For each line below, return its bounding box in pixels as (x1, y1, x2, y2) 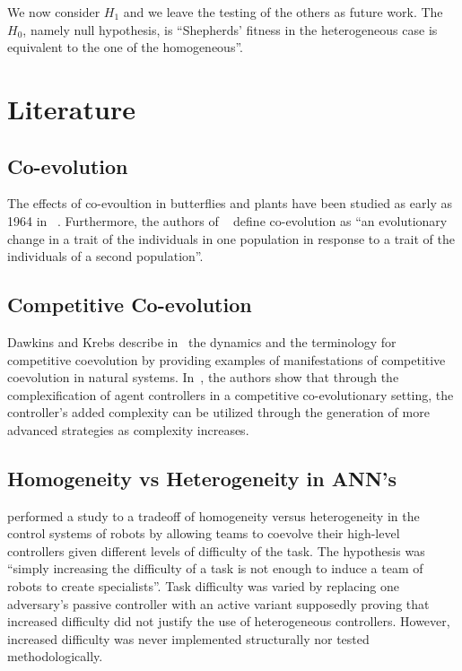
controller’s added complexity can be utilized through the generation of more (7, 403, 430, 422)
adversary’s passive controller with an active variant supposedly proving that (7, 594, 430, 613)
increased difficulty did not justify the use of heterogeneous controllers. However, (7, 612, 450, 631)
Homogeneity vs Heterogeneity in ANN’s (7, 464, 397, 492)
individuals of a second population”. (7, 247, 204, 266)
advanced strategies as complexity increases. (7, 420, 249, 439)
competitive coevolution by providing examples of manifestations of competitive (7, 350, 446, 369)
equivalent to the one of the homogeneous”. (7, 38, 243, 57)
